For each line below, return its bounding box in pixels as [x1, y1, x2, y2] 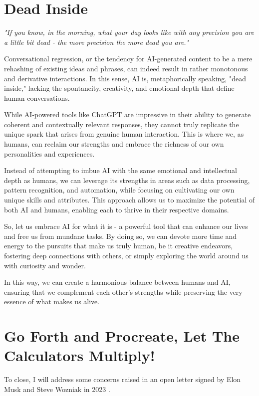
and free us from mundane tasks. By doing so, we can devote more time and [4, 230, 237, 241]
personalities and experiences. [4, 148, 95, 159]
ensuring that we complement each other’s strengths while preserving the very [4, 286, 243, 297]
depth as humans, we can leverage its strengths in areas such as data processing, [4, 175, 250, 185]
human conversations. [4, 92, 70, 103]
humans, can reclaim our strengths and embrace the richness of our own [4, 139, 224, 149]
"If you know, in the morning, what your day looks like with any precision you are [4, 27, 254, 37]
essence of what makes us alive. [4, 296, 100, 307]
